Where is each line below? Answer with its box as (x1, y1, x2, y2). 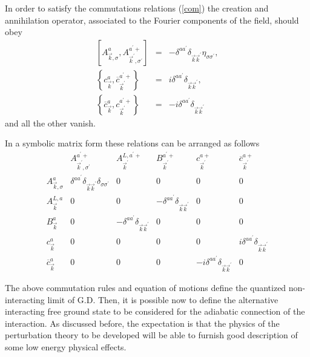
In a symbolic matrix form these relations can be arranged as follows (5, 137, 260, 149)
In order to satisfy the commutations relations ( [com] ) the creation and (5, 2, 269, 14)
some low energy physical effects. (5, 340, 127, 353)
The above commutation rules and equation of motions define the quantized (5, 281, 286, 293)
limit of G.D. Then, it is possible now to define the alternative (47, 293, 279, 306)
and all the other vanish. (5, 116, 96, 129)
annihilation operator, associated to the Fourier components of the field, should (5, 13, 299, 26)
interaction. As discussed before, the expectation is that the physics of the (5, 316, 280, 329)
